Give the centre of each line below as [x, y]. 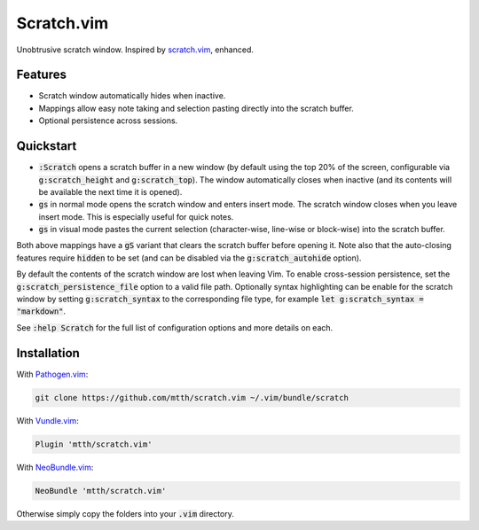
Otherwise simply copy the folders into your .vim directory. [126, 513]
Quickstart [47, 146]
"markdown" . [41, 311]
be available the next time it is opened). [110, 191]
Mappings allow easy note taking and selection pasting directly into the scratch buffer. [196, 108]
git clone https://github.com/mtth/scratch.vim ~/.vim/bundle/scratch [192, 397]
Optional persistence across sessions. [108, 121]
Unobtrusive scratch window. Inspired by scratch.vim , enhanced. [135, 50]
